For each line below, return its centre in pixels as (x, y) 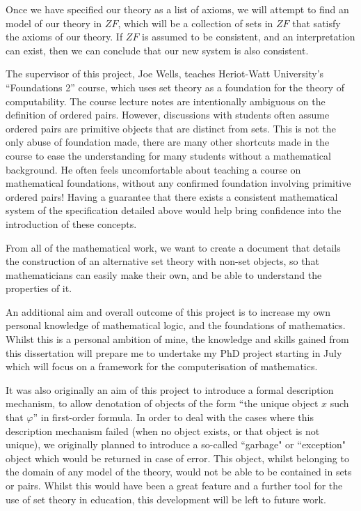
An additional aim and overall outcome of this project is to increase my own (168, 311)
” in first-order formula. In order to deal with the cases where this (173, 417)
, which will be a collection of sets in (195, 23)
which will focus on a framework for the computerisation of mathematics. (162, 366)
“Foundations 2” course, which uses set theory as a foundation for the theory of (175, 87)
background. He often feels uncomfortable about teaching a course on (153, 169)
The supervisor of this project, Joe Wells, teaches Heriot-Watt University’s (165, 74)
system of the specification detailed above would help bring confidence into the (174, 210)
